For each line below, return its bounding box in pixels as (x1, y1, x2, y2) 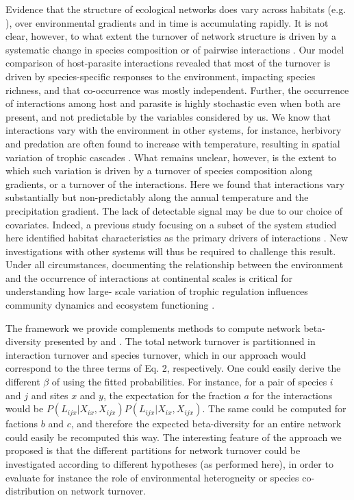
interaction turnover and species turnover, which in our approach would (5, 347, 306, 361)
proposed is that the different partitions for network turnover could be (5, 443, 301, 457)
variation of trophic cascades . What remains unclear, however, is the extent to (5, 150, 337, 164)
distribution (5, 484, 55, 498)
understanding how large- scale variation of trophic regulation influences (5, 284, 308, 298)
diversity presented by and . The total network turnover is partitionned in (5, 334, 316, 348)
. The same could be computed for (202, 401, 346, 416)
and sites (31, 388, 68, 402)
